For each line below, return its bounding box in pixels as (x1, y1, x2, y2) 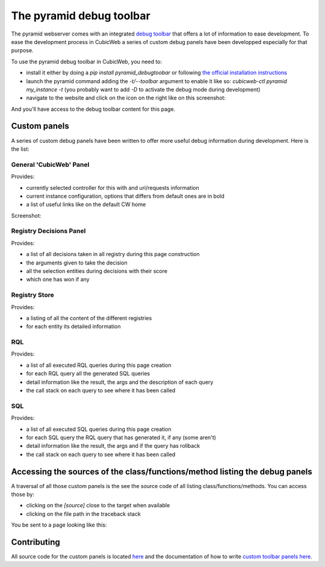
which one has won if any (26, 276, 90, 283)
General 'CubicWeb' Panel (11, 160, 90, 169)
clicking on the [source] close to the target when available (26, 502, 170, 509)
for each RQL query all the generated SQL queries (26, 370, 150, 377)
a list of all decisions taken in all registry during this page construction (26, 251, 200, 258)
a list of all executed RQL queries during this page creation (26, 362, 172, 369)
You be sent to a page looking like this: (11, 521, 107, 528)
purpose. (11, 47, 34, 54)
